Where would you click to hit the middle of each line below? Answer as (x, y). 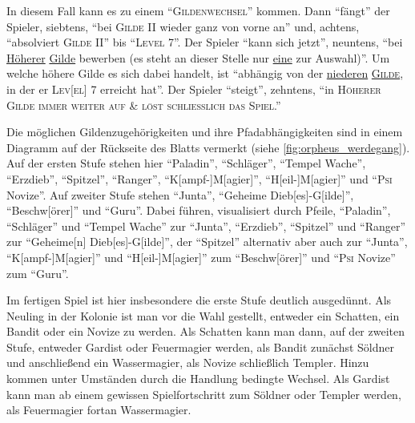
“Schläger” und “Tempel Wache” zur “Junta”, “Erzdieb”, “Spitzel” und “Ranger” (206, 226)
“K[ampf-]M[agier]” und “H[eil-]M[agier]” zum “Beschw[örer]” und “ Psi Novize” (201, 257)
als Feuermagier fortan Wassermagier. (99, 410)
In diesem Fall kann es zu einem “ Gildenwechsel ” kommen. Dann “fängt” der (198, 10)
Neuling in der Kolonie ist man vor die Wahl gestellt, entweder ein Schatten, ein (203, 315)
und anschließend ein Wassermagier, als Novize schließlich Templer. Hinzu (188, 363)
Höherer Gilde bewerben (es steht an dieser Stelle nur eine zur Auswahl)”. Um (198, 57)
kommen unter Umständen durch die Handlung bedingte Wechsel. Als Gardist (198, 379)
